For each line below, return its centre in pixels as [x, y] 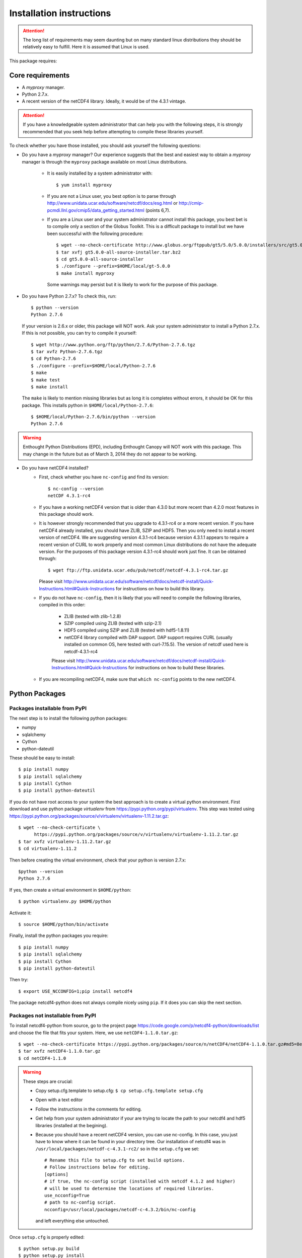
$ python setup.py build [49, 1248]
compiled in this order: [62, 605]
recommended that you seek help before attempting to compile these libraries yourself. [113, 131]
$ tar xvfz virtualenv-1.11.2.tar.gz [65, 841]
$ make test [46, 380]
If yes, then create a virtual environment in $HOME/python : [70, 890]
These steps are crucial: [48, 1081]
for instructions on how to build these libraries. [177, 668]
